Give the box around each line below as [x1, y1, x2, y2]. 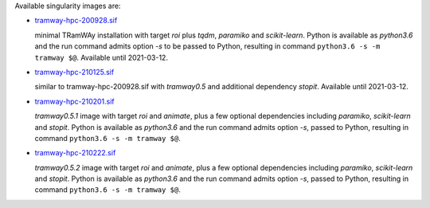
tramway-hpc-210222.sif [34, 148, 116, 158]
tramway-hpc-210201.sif [34, 96, 115, 106]
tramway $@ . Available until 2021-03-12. [34, 53, 169, 62]
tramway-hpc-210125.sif [34, 67, 115, 77]
